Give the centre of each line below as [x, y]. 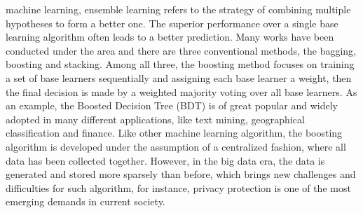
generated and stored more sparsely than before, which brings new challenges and [181, 174]
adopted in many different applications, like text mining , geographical [155, 119]
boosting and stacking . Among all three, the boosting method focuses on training [180, 64]
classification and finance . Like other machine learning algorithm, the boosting [174, 133]
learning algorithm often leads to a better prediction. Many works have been [170, 37]
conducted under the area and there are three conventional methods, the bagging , [181, 50]
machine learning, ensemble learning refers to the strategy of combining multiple [178, 9]
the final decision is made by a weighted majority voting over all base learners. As [181, 91]
